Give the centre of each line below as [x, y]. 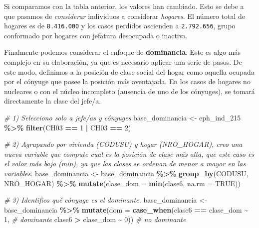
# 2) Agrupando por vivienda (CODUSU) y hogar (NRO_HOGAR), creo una [123, 144]
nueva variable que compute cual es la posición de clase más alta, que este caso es [129, 154]
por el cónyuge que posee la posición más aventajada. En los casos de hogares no [127, 81]
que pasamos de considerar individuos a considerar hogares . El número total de [125, 16]
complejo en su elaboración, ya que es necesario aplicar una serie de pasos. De [123, 62]
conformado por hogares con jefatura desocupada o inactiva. [96, 35]
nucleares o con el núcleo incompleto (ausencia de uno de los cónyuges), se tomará [129, 91]
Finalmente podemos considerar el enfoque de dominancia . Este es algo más [123, 52]
